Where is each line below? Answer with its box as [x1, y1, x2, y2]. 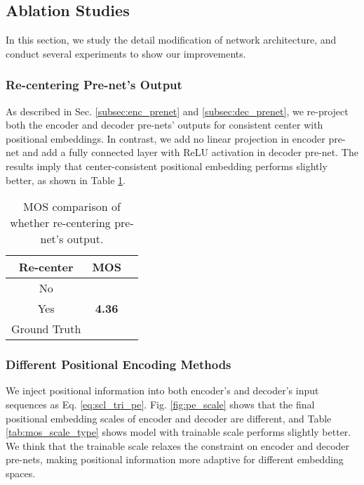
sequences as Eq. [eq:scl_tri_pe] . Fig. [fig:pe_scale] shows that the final [6, 396, 315, 411]
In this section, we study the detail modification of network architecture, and [6, 32, 337, 47]
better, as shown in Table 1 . [6, 172, 126, 187]
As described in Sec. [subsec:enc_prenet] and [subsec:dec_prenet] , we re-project [6, 103, 349, 118]
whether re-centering [10, 214, 111, 231]
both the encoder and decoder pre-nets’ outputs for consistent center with [6, 117, 323, 132]
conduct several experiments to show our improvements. [6, 46, 246, 60]
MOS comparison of [23, 198, 121, 215]
